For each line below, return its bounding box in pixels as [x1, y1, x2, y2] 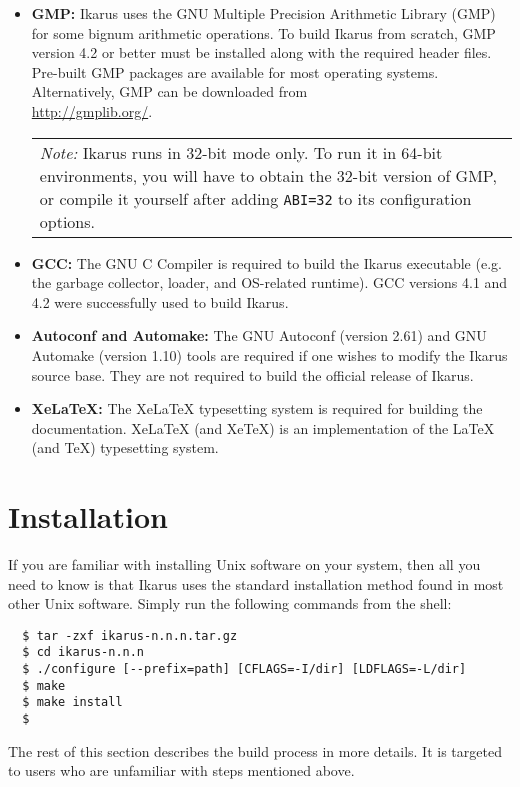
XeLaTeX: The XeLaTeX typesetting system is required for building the [31, 398, 483, 419]
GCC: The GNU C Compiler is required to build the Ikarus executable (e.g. [31, 252, 502, 273]
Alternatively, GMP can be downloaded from [31, 81, 308, 102]
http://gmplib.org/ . [31, 100, 153, 121]
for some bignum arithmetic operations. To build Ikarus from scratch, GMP [31, 22, 496, 43]
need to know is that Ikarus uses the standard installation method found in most [8, 573, 504, 594]
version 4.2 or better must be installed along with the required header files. [31, 42, 492, 63]
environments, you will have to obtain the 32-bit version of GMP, [39, 163, 497, 187]
